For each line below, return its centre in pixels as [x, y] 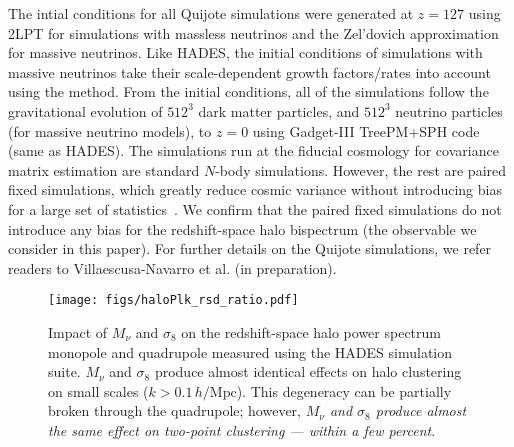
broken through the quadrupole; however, [174, 410]
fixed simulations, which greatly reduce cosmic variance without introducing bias [255, 189]
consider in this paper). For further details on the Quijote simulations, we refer [250, 248]
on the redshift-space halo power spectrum [311, 331]
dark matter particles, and [279, 110]
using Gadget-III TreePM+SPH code [366, 130]
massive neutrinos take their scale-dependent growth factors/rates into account [249, 71]
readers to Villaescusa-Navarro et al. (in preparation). [172, 267]
